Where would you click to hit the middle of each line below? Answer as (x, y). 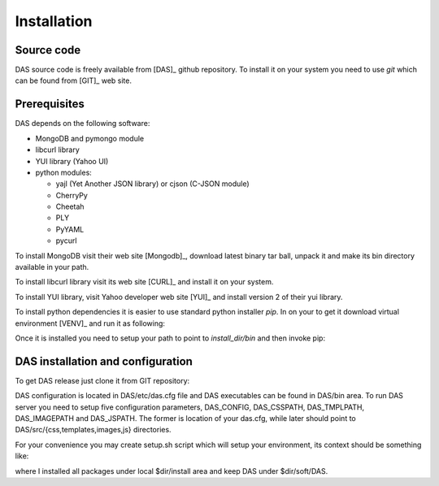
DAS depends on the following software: (83, 124)
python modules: (64, 172)
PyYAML (70, 229)
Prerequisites (50, 104)
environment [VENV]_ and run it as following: (90, 323)
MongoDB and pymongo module (90, 138)
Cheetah (70, 206)
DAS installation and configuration (104, 361)
